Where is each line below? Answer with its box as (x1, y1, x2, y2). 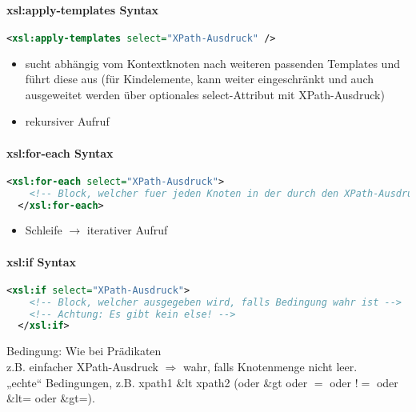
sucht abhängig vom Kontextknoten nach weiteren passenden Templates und (25, 54, 400, 71)
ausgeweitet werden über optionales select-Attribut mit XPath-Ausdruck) (25, 86, 385, 102)
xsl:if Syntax (6, 253, 77, 270)
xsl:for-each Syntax (6, 144, 114, 161)
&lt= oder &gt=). (6, 390, 95, 406)
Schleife (25, 222, 62, 238)
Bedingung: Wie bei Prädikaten (6, 342, 162, 359)
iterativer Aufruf (86, 222, 168, 238)
